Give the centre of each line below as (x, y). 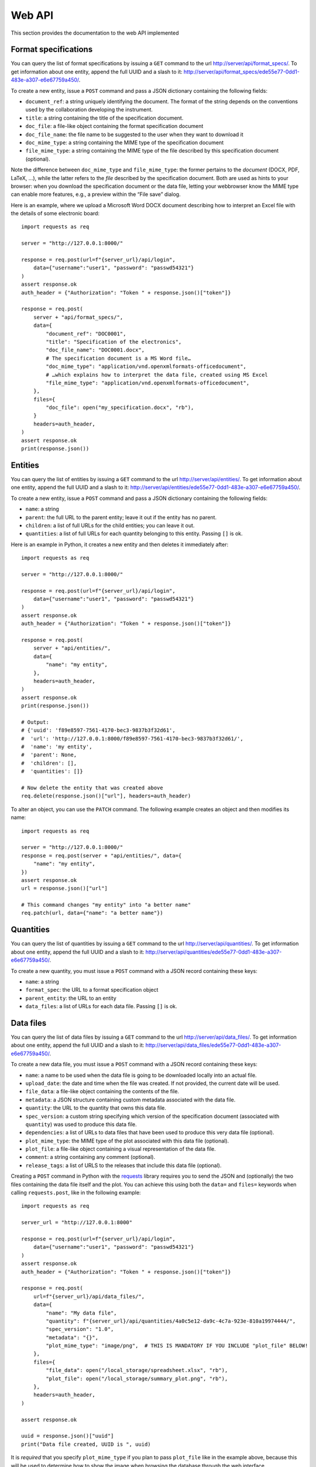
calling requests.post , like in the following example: (76, 1193)
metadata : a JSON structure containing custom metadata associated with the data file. (130, 1100)
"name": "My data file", (81, 1313)
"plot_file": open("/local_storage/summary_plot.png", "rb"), (137, 1378)
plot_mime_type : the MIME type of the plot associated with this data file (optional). (127, 1141)
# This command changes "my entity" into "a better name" (106, 905)
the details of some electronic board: (55, 214)
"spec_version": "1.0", (80, 1329)
